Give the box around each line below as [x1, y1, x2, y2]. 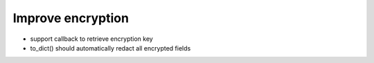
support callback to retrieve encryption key [30, 35, 154, 43]
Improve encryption [12, 10, 130, 26]
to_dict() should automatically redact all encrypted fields [30, 44, 191, 52]
